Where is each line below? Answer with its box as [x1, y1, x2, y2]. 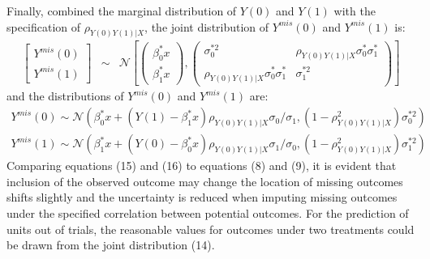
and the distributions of [6, 87, 124, 104]
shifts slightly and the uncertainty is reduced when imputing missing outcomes [6, 189, 398, 206]
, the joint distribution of [144, 18, 269, 35]
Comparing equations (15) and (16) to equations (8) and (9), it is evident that [6, 157, 397, 174]
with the [333, 2, 376, 19]
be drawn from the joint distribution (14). [6, 236, 215, 253]
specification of [6, 18, 81, 35]
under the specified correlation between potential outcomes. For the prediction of [6, 204, 409, 221]
